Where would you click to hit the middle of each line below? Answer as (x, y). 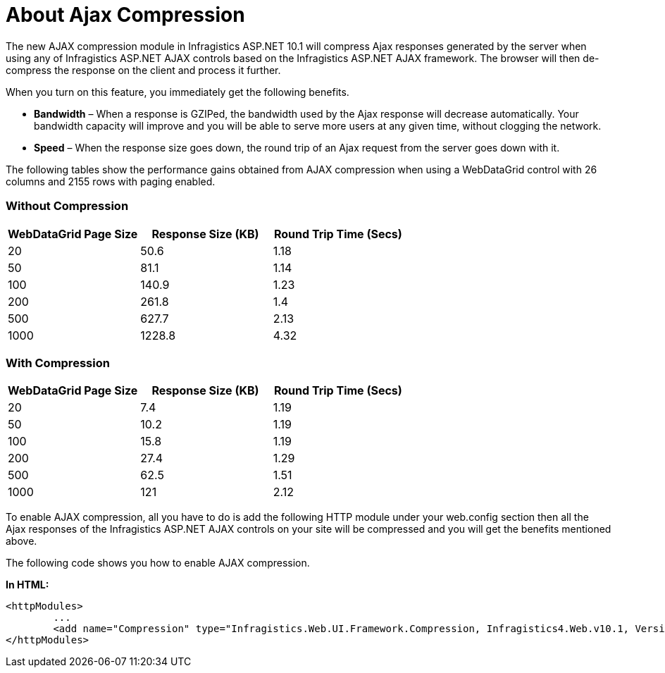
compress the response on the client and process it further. (143, 70)
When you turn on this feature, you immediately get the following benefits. (178, 92)
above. (21, 541)
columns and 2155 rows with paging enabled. (111, 181)
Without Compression (67, 206)
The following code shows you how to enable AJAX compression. (158, 563)
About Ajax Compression (125, 15)
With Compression (58, 363)
